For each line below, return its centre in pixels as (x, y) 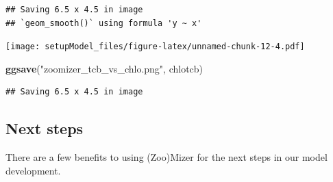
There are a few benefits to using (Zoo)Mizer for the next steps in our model (166, 157)
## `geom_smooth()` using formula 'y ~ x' (104, 23)
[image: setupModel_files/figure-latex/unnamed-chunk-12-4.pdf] (155, 47)
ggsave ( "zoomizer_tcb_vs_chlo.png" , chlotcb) (104, 68)
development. (33, 170)
